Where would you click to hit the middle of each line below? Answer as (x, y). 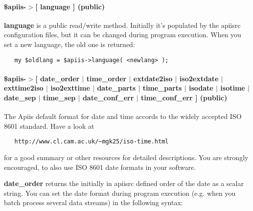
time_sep (59, 98)
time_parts (162, 88)
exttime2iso (24, 88)
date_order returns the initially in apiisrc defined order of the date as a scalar (124, 183)
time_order (106, 78)
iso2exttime (70, 88)
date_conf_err (108, 98)
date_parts (116, 88)
